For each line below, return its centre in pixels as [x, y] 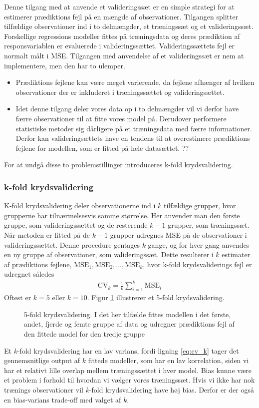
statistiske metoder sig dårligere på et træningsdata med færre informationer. [134, 128]
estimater [236, 254]
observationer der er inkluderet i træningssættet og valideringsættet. [120, 92]
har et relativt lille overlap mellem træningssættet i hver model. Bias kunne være [128, 370]
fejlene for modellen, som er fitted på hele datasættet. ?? [102, 148]
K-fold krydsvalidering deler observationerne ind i [80, 205]
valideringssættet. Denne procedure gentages [72, 244]
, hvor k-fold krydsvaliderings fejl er [197, 264]
